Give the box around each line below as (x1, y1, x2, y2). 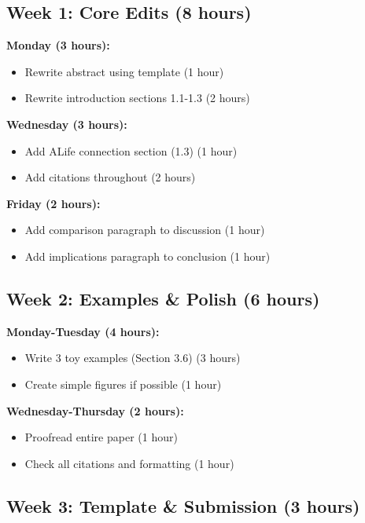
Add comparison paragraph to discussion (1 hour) (24, 221, 265, 238)
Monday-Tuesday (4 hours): (6, 323, 160, 339)
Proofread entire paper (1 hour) (24, 429, 178, 445)
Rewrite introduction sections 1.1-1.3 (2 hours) (24, 90, 250, 106)
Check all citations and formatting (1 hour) (24, 455, 234, 471)
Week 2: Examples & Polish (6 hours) (6, 286, 320, 310)
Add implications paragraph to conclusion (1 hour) (24, 247, 271, 264)
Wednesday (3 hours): (6, 115, 127, 132)
